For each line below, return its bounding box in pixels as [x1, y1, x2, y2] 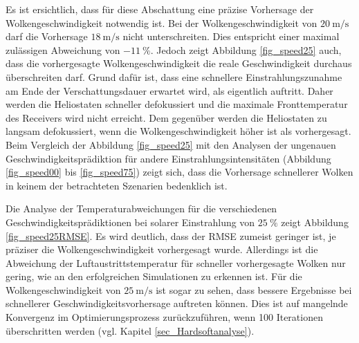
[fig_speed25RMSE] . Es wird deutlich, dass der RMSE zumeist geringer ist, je [6, 228, 336, 243]
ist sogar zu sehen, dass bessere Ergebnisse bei [156, 282, 352, 297]
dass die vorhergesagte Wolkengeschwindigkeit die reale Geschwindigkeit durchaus [6, 56, 352, 71]
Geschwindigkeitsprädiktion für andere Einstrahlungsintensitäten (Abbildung [6, 151, 331, 165]
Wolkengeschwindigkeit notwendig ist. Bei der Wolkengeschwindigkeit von [6, 15, 317, 30]
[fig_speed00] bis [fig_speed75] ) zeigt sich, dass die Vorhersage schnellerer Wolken [6, 165, 353, 179]
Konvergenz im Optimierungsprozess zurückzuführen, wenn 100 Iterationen [6, 310, 323, 324]
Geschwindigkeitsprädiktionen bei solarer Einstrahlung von [6, 214, 255, 229]
